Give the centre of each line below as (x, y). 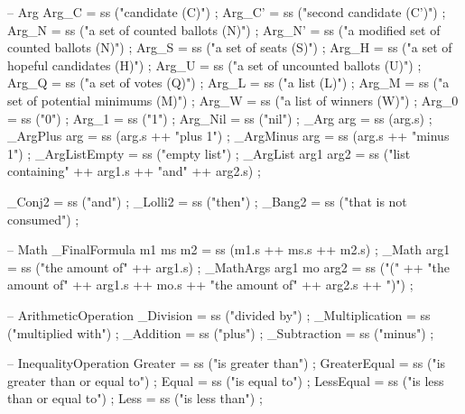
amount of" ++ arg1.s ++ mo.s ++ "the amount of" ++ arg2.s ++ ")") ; (210, 285)
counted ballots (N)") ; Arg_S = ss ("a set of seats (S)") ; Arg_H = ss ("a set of (230, 47)
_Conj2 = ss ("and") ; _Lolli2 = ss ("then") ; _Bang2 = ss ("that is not (207, 201)
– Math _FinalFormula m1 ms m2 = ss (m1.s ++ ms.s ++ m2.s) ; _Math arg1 (229, 249)
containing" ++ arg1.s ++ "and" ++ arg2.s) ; (134, 171)
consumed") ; (43, 219)
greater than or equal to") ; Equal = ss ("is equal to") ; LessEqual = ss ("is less (226, 380)
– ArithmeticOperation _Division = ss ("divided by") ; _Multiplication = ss (219, 314)
